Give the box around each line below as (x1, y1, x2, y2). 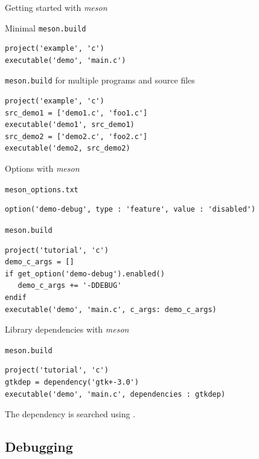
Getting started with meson (5, 1, 107, 13)
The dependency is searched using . (5, 408, 136, 420)
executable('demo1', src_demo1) (5, 120, 135, 129)
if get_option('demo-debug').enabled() (5, 269, 165, 278)
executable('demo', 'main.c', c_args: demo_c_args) (5, 305, 217, 314)
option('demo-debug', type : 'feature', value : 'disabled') (5, 205, 256, 214)
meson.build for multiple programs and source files (5, 74, 195, 86)
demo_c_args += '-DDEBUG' (18, 281, 122, 290)
